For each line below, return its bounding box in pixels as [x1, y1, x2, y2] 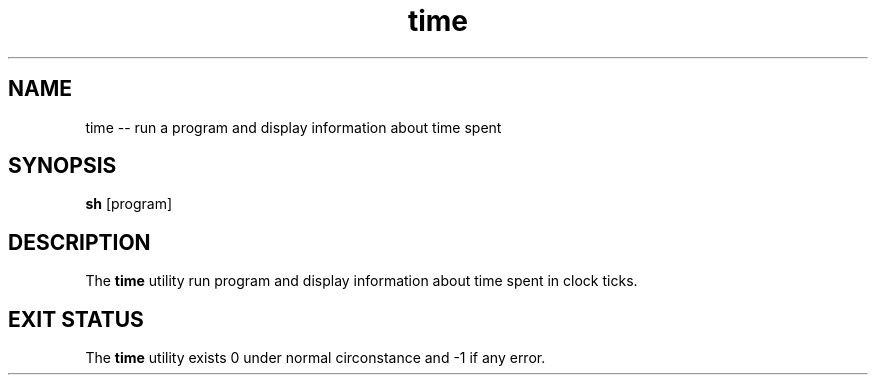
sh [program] [85, 195, 173, 213]
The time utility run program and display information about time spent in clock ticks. [85, 272, 638, 290]
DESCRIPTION [8, 229, 151, 255]
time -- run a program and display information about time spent [85, 118, 502, 136]
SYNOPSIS [8, 153, 117, 179]
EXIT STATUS [8, 306, 144, 332]
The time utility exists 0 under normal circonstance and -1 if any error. [85, 349, 546, 367]
